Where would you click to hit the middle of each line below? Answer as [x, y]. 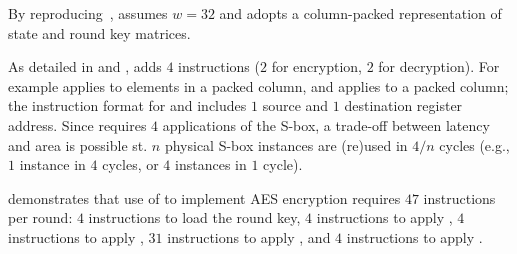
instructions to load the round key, [194, 217]
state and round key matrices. [99, 32]
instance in [52, 164]
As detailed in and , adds [85, 66]
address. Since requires [77, 124]
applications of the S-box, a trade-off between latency [326, 124]
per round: [40, 217]
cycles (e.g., [474, 144]
